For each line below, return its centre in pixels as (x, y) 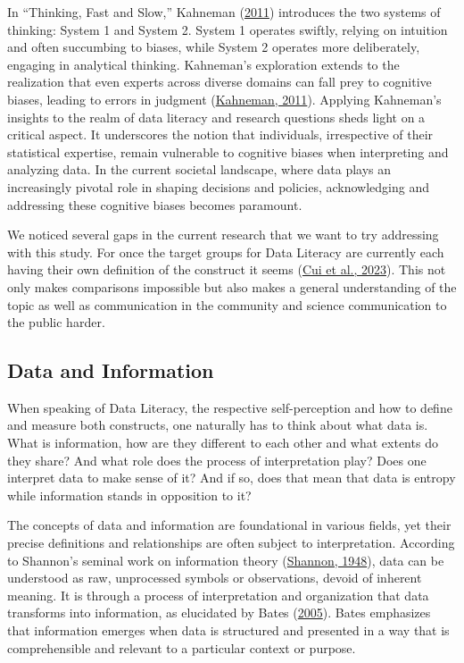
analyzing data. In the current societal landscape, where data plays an (199, 169)
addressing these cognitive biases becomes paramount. (155, 204)
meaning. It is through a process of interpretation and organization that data (218, 595)
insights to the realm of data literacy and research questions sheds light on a (216, 117)
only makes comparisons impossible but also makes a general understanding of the (232, 286)
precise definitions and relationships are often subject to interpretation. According (231, 543)
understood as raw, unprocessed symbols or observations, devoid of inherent (215, 578)
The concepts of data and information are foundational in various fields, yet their (229, 525)
